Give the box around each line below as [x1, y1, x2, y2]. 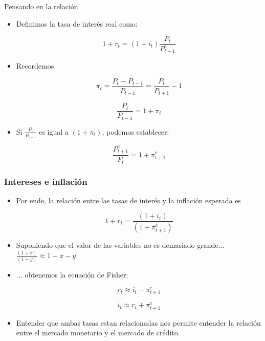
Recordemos [16, 60, 54, 71]
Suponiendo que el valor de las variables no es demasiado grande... [16, 240, 225, 250]
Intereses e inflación [4, 175, 87, 187]
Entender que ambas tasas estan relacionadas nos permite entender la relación [16, 317, 261, 328]
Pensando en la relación [4, 1, 78, 11]
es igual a [39, 126, 69, 137]
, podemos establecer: [102, 126, 169, 137]
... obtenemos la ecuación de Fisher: [16, 269, 128, 280]
